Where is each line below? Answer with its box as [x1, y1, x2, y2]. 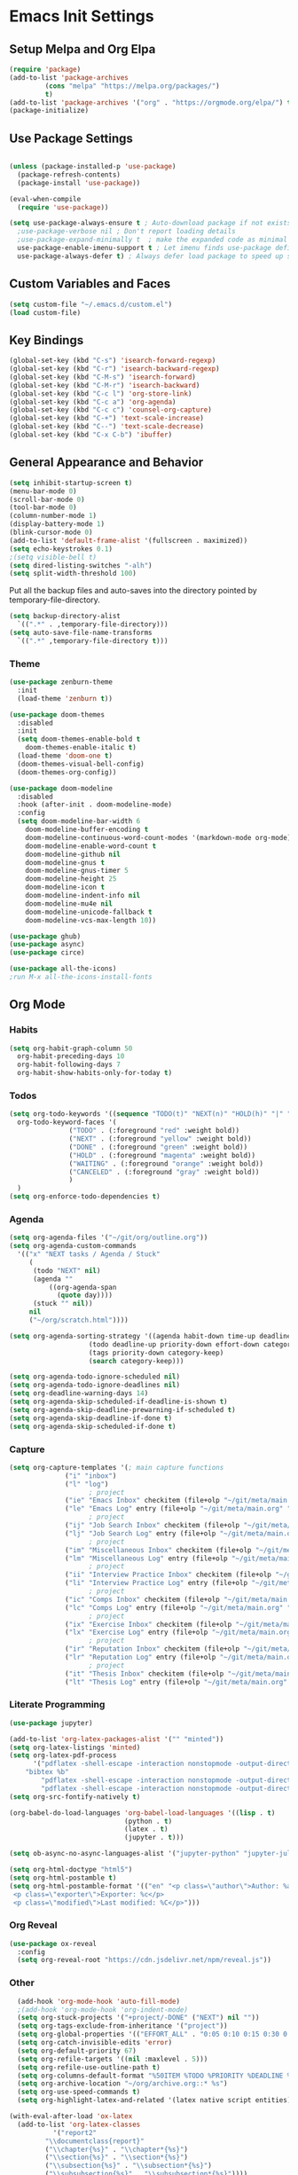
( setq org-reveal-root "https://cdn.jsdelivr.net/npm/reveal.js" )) [17, 1956, 272, 1965]
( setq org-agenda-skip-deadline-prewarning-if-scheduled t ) [9, 1405, 237, 1414]
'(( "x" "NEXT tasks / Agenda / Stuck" [17, 1250, 161, 1259]
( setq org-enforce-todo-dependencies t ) [9, 1192, 161, 1201]
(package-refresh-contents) [17, 170, 122, 179]
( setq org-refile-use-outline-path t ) [17, 2062, 161, 2072]
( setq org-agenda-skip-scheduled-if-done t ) [9, 1422, 176, 1431]
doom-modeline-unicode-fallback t [25, 907, 153, 916]
